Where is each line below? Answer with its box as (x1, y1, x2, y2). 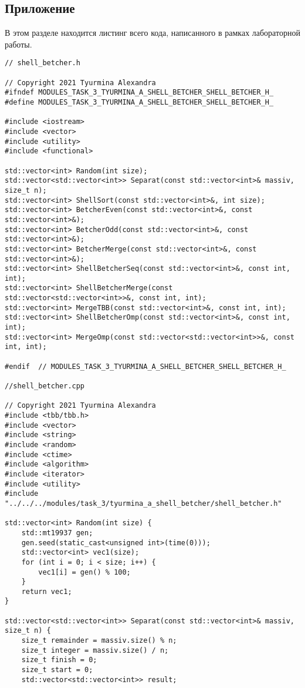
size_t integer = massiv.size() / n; (21, 646, 169, 655)
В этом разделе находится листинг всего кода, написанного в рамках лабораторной (5, 26, 300, 39)
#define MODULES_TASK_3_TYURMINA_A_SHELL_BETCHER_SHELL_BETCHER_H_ (5, 98, 274, 107)
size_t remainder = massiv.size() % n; (21, 636, 177, 645)
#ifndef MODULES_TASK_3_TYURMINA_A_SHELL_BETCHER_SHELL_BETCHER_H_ (5, 88, 274, 97)
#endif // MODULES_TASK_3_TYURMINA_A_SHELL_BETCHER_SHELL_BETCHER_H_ (5, 362, 286, 371)
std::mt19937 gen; (21, 528, 93, 537)
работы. (5, 38, 32, 50)
